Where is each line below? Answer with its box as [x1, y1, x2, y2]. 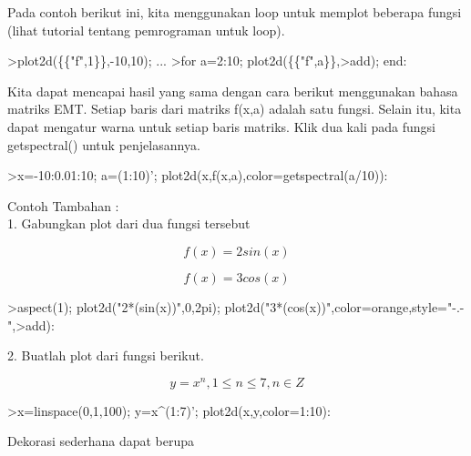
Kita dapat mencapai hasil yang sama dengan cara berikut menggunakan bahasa [7, 81, 458, 100]
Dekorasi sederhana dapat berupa [7, 431, 195, 451]
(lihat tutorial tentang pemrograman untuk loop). [7, 20, 285, 39]
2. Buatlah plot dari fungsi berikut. [7, 346, 204, 365]
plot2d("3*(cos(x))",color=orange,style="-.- [224, 297, 465, 316]
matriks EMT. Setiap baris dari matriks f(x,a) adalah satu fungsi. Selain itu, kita [7, 99, 462, 118]
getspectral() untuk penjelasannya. [7, 135, 200, 154]
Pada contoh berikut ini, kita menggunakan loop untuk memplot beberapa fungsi [7, 3, 462, 21]
